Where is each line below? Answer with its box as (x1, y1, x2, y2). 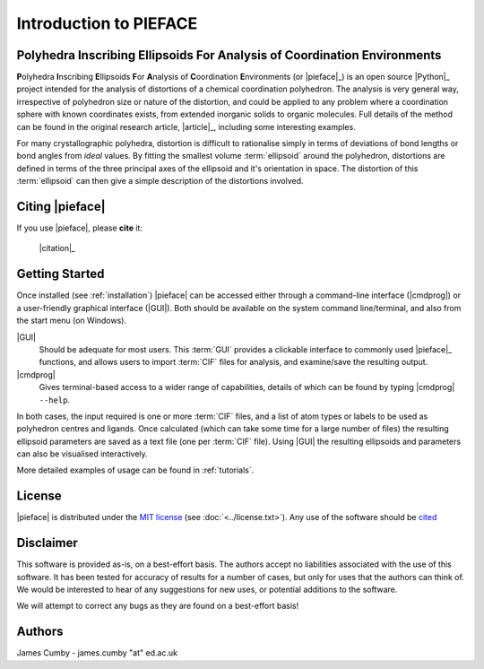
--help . (39, 395, 71, 405)
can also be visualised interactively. (16, 448, 148, 459)
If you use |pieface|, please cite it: (16, 222, 143, 233)
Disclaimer (16, 535, 78, 551)
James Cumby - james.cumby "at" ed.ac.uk (16, 647, 178, 658)
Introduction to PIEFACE (16, 13, 198, 33)
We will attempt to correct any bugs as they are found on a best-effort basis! (16, 601, 299, 612)
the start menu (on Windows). (16, 315, 127, 326)
